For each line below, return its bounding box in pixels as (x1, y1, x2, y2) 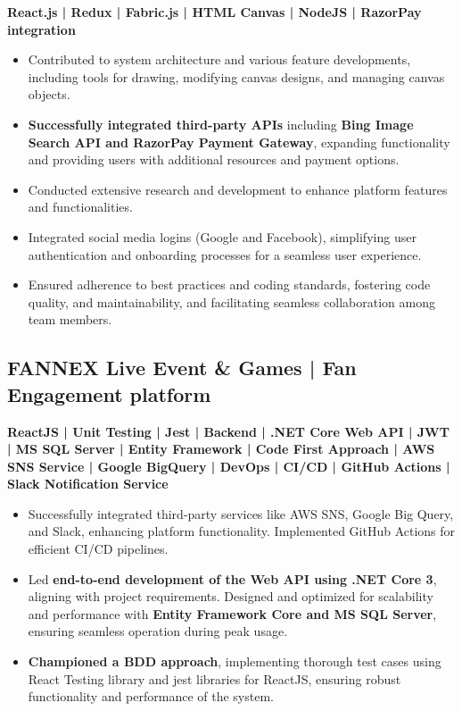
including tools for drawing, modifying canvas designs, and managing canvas (28, 67, 445, 86)
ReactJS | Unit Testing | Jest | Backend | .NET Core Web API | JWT (7, 422, 450, 440)
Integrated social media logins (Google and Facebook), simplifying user (28, 227, 417, 246)
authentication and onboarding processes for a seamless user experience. (28, 245, 422, 263)
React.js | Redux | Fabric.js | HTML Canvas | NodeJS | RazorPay (7, 3, 422, 21)
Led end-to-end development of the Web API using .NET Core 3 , (28, 569, 437, 588)
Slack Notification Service (7, 474, 169, 493)
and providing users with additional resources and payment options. (28, 150, 400, 169)
